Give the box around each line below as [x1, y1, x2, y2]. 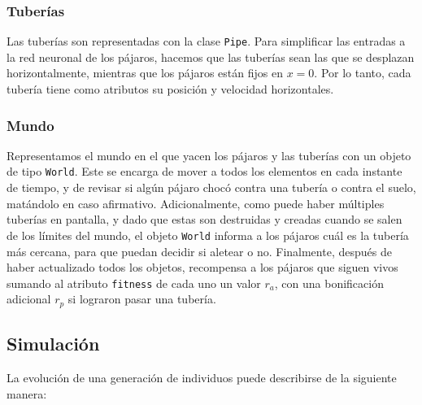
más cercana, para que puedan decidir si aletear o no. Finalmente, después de [7, 242, 392, 259]
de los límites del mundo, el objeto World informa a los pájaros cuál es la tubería [7, 226, 409, 243]
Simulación [7, 331, 100, 356]
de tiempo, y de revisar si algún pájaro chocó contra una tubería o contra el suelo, [7, 179, 416, 196]
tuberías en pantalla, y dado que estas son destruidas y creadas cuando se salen [7, 211, 402, 228]
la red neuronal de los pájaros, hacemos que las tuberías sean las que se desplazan [7, 48, 415, 65]
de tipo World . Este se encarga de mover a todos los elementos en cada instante [7, 163, 402, 180]
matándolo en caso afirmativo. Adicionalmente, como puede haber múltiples [7, 194, 385, 211]
